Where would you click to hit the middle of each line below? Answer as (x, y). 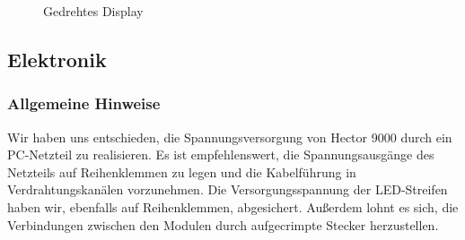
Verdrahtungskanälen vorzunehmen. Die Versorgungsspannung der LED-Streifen (228, 189)
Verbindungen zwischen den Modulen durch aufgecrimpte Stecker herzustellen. (223, 224)
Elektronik (57, 59)
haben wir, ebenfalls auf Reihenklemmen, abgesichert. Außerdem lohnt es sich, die (233, 206)
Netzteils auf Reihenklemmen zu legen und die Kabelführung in (182, 171)
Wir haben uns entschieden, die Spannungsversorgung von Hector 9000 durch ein (230, 137)
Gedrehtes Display (93, 11)
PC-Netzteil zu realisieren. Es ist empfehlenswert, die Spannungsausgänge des (221, 154)
